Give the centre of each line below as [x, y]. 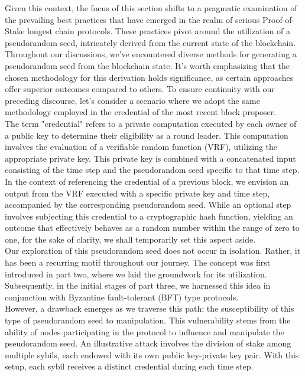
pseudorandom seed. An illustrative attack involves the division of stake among [148, 343]
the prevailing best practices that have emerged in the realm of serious [132, 19]
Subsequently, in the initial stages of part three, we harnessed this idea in [138, 285]
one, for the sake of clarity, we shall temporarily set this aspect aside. [130, 239]
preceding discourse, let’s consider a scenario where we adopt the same [132, 100]
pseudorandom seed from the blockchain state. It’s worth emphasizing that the [147, 65]
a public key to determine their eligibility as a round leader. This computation [147, 135]
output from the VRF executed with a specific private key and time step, [137, 193]
